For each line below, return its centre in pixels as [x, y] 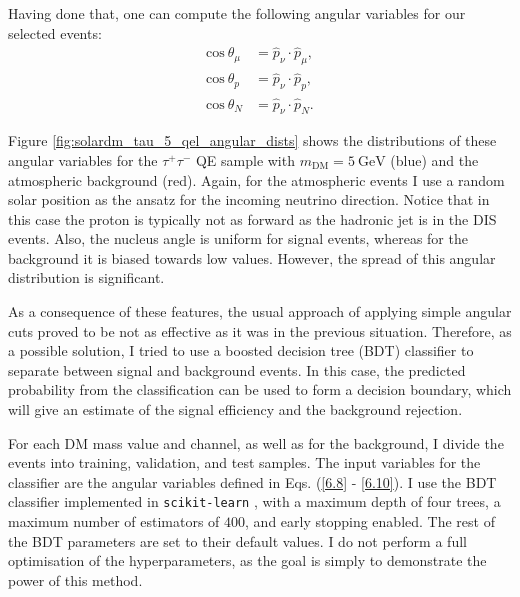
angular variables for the [83, 159]
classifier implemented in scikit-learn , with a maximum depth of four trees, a [254, 501]
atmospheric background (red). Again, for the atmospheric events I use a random [256, 179]
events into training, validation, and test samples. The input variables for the [244, 462]
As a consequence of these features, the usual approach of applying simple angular [260, 311]
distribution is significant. [86, 277]
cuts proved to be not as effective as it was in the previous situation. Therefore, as [260, 330]
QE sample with [245, 159]
